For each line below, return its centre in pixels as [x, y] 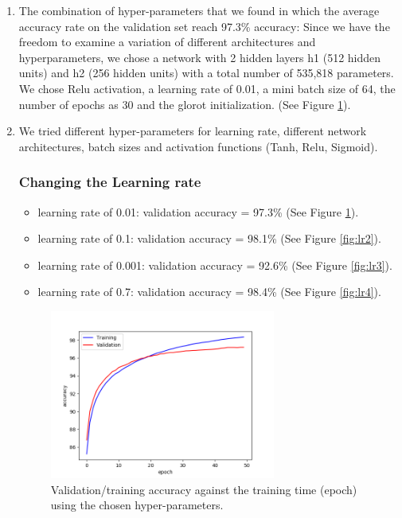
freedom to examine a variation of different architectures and [167, 42]
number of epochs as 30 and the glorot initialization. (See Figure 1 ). [185, 104]
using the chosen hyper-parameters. [137, 505]
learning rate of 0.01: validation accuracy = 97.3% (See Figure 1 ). [198, 211]
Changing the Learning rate [110, 182]
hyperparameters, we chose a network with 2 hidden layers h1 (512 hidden [200, 57]
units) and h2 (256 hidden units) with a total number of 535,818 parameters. [206, 73]
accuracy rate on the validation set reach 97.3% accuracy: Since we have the [204, 26]
